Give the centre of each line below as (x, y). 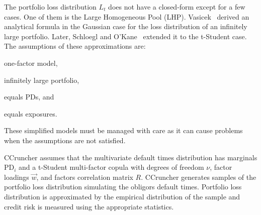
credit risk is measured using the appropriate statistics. (89, 206)
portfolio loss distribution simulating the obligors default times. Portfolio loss (123, 187)
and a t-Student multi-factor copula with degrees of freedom (111, 167)
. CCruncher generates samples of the (199, 177)
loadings (17, 177)
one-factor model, (31, 63)
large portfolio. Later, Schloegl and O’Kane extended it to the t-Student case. (125, 36)
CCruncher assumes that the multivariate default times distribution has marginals (131, 157)
